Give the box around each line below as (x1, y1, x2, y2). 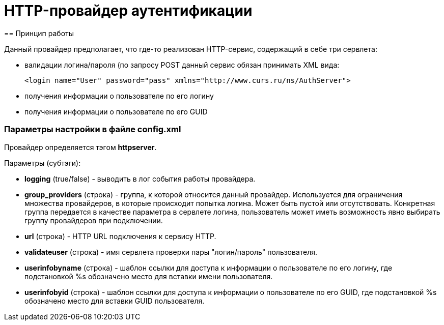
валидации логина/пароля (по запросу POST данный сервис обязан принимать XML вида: (24, 60, 340, 69)
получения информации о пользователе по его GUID (24, 107, 208, 116)
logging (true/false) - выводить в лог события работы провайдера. (24, 174, 256, 183)
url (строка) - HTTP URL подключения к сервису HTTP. (24, 231, 216, 241)
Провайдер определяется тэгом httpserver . (4, 142, 157, 152)
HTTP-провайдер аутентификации (4, 2, 253, 19)
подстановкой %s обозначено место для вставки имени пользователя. (24, 272, 273, 281)
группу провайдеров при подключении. (24, 216, 163, 225)
